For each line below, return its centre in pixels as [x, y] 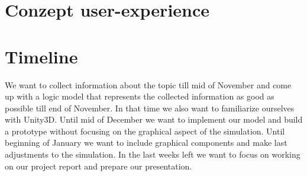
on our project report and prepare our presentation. [98, 166]
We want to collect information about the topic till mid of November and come [148, 84]
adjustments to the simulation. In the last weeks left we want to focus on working [153, 154]
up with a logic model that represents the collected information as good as [140, 96]
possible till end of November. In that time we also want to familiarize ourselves [150, 108]
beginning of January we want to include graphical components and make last [146, 143]
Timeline [41, 56]
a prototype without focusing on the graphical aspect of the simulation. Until [145, 131]
